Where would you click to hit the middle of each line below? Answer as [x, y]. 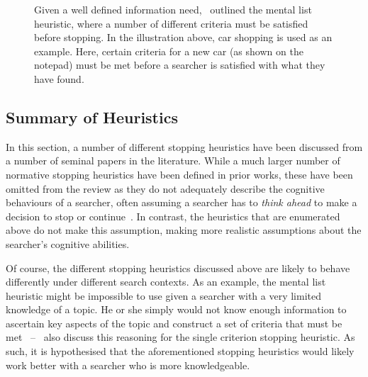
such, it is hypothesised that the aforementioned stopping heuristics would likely [180, 351]
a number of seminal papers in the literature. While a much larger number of [173, 161]
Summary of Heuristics [92, 117]
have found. [59, 78]
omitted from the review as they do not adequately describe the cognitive [165, 188]
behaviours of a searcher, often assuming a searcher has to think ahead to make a [182, 202]
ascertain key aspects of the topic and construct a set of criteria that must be [174, 323]
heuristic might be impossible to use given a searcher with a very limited [164, 295]
